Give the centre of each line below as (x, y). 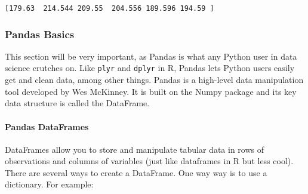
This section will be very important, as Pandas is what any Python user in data (151, 56)
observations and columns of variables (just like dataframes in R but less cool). (149, 161)
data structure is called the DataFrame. (77, 103)
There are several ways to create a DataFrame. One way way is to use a (136, 172)
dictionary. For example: (49, 184)
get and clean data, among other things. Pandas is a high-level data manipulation (154, 80)
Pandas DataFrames (47, 126)
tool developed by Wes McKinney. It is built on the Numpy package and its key (151, 91)
